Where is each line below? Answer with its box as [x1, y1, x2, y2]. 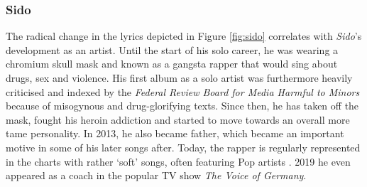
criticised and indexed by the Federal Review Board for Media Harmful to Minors [6, 84, 360, 99]
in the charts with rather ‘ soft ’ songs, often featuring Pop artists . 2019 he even [6, 154, 351, 169]
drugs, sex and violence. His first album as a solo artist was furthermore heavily [6, 70, 353, 85]
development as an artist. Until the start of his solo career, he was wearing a [6, 42, 339, 57]
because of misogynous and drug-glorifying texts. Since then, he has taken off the [6, 98, 359, 113]
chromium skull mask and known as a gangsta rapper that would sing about [6, 56, 338, 71]
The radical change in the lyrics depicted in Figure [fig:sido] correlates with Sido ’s [6, 28, 362, 43]
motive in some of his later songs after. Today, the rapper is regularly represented [6, 139, 361, 154]
